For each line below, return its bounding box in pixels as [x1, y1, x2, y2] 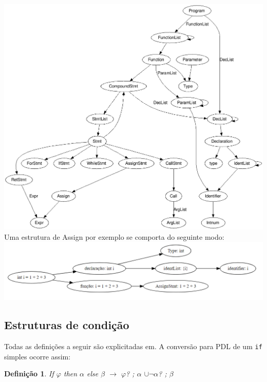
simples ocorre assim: [4, 351, 71, 361]
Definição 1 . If [4, 368, 54, 379]
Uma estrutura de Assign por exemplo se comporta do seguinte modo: [4, 231, 224, 242]
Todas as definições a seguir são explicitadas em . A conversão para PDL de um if [4, 341, 262, 352]
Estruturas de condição [4, 317, 129, 333]
